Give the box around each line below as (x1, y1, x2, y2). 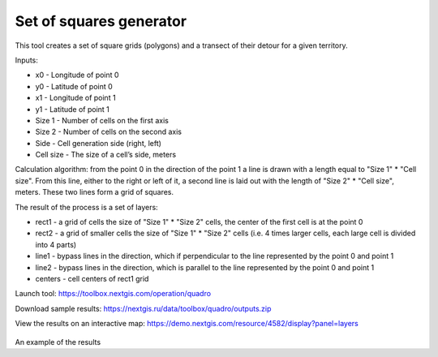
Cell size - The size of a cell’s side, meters (35, 150, 177, 160)
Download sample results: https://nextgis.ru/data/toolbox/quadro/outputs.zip (15, 303, 272, 313)
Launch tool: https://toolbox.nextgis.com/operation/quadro (15, 289, 211, 299)
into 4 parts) (35, 239, 77, 249)
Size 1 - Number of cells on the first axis (35, 115, 170, 125)
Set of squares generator (15, 12, 187, 30)
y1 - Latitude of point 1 (35, 104, 109, 114)
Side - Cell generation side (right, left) (35, 138, 162, 148)
